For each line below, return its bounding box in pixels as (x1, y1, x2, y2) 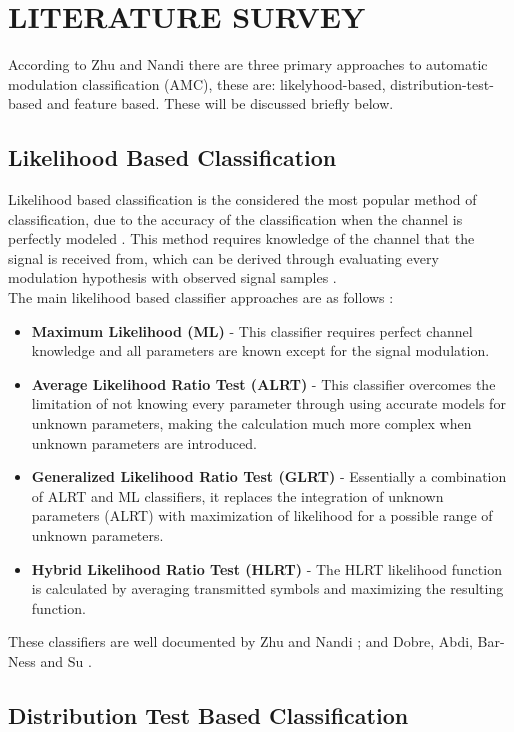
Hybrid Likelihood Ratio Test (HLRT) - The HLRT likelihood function (31, 558, 502, 579)
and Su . (40, 650, 92, 671)
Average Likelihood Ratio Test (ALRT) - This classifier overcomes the (31, 373, 496, 394)
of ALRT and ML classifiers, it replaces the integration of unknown (31, 485, 444, 506)
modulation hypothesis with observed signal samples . (8, 267, 337, 288)
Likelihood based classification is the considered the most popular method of (8, 189, 477, 210)
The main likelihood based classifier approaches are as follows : (8, 287, 394, 308)
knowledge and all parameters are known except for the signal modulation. (31, 340, 490, 361)
